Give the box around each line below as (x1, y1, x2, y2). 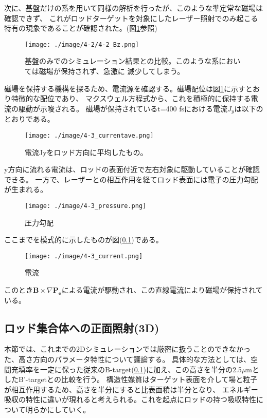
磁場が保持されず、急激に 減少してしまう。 (39, 66, 185, 77)
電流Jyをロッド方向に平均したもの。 (25, 146, 148, 157)
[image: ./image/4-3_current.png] (25, 252, 143, 260)
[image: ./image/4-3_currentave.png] (25, 131, 154, 139)
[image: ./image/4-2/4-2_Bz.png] (25, 41, 139, 48)
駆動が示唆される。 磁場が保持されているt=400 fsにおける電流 (18, 103, 228, 113)
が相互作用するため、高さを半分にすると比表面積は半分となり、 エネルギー (4, 384, 258, 394)
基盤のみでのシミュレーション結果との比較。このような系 (25, 55, 219, 66)
